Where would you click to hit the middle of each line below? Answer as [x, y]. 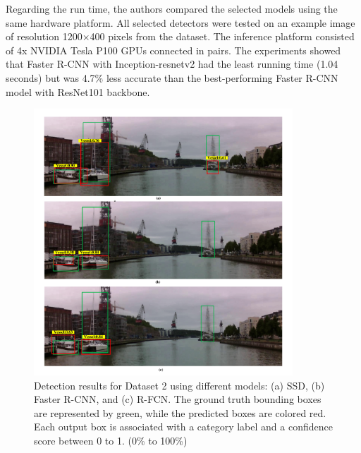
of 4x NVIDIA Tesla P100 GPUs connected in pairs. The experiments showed [173, 50]
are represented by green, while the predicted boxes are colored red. [180, 412]
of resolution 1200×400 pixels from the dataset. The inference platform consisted [180, 36]
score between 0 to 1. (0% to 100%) [111, 441]
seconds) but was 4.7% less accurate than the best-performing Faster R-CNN [172, 77]
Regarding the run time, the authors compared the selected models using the [172, 8]
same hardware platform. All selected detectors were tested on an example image [180, 22]
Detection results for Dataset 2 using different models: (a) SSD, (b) [179, 385]
